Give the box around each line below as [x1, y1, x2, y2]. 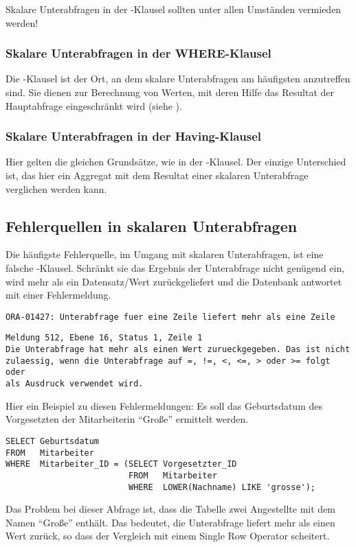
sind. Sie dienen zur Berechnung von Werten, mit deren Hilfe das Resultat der [5, 85, 334, 99]
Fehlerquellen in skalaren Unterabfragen [5, 215, 298, 236]
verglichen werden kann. [5, 181, 107, 196]
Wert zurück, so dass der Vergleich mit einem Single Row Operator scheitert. [5, 528, 330, 543]
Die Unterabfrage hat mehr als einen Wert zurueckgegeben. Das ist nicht [5, 345, 351, 355]
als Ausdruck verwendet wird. [5, 379, 144, 389]
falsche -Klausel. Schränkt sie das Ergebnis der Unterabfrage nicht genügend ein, [5, 260, 345, 275]
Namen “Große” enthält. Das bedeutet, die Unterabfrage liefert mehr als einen [5, 515, 335, 529]
